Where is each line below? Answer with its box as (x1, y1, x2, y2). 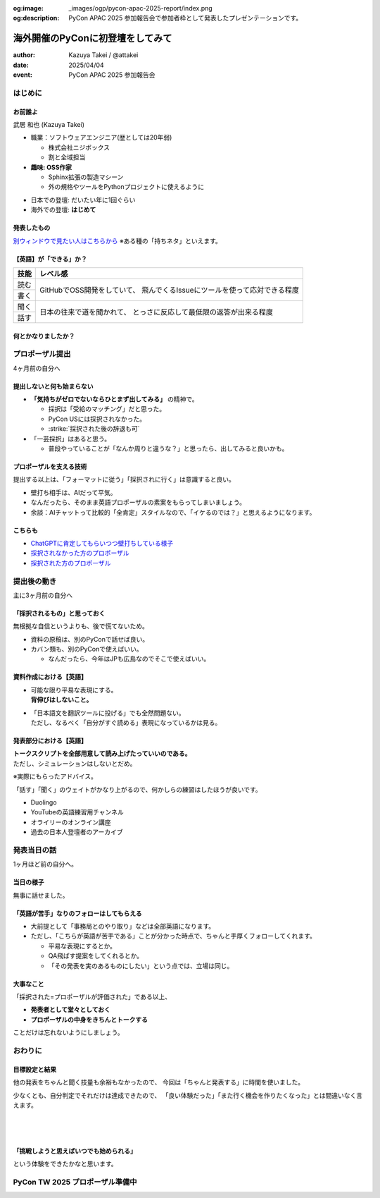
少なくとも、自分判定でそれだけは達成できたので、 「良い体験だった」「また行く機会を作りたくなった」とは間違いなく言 (13, 1091, 362, 1099)
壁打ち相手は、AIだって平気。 (30, 488, 117, 496)
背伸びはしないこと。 (30, 695, 93, 704)
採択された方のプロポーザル (30, 558, 111, 567)
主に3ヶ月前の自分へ (13, 591, 73, 599)
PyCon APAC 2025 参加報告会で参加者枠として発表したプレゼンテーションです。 (68, 14, 303, 23)
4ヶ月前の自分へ (13, 364, 61, 372)
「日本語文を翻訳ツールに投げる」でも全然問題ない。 (30, 709, 185, 717)
